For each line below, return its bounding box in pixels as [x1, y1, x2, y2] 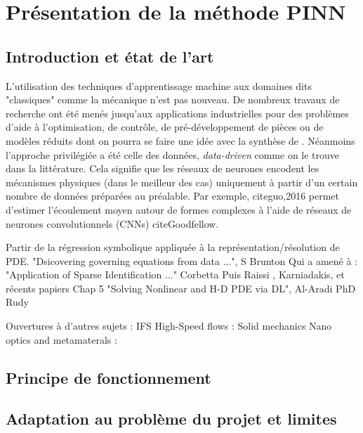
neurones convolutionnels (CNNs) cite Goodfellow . [6, 216, 219, 231]
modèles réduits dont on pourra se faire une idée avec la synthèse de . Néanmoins [6, 133, 355, 148]
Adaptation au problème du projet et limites [6, 408, 337, 429]
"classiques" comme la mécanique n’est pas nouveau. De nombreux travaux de [6, 92, 340, 107]
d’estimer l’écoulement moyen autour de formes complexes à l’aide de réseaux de [6, 202, 352, 216]
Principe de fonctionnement [6, 366, 211, 388]
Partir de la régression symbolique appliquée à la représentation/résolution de [6, 240, 340, 254]
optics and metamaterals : [6, 332, 117, 347]
